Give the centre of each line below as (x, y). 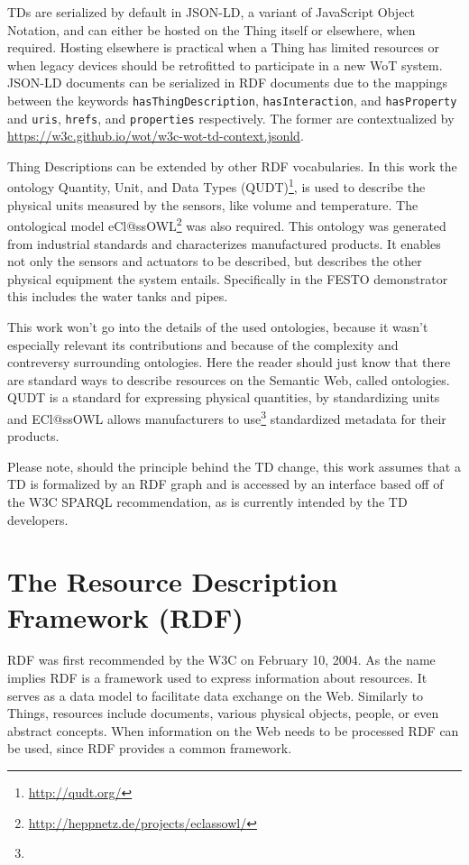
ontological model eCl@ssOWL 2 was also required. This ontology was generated (227, 224)
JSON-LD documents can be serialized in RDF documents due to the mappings (227, 83)
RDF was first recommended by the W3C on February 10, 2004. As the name (221, 660)
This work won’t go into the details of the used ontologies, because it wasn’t (218, 326)
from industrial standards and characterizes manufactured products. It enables (224, 243)
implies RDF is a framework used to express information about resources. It (217, 678)
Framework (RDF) (125, 617)
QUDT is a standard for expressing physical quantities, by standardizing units (224, 397)
